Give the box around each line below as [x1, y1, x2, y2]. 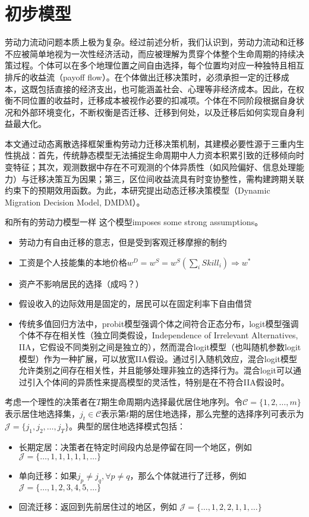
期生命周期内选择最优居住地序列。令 [101, 395, 243, 408]
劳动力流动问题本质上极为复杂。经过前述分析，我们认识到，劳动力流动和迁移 [5, 36, 304, 48]
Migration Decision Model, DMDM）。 [5, 195, 145, 208]
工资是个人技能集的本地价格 [18, 256, 127, 268]
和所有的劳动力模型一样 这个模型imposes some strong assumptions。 [5, 216, 263, 228]
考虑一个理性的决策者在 [5, 395, 96, 408]
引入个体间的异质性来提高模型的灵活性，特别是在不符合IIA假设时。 [27, 375, 289, 388]
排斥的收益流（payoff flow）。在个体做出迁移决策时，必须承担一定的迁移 [5, 70, 281, 83]
